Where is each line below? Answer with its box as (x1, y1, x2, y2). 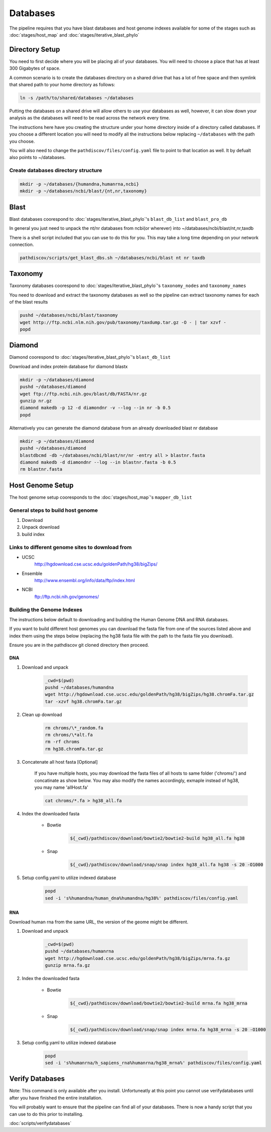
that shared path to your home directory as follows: (9, 82, 115, 88)
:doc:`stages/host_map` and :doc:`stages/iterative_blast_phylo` (9, 32, 140, 38)
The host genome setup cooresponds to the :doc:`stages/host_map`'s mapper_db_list (9, 494, 192, 500)
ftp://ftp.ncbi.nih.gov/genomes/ (34, 594, 99, 600)
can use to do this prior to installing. (9, 1111, 84, 1117)
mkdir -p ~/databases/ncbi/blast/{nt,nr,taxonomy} (20, 188, 148, 194)
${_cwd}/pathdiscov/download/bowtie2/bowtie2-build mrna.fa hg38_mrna (70, 1000, 248, 1006)
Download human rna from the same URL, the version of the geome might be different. (9, 919, 189, 925)
